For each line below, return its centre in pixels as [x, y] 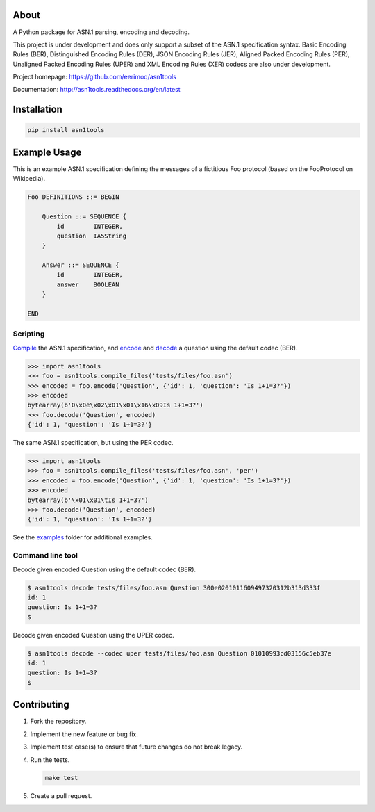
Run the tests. [50, 760]
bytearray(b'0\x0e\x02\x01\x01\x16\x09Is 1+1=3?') [116, 405]
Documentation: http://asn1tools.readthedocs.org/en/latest [97, 90]
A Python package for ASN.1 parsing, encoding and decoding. [101, 32]
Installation [37, 109]
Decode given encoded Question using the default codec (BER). [105, 569]
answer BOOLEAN [88, 284]
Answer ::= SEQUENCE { [81, 265]
